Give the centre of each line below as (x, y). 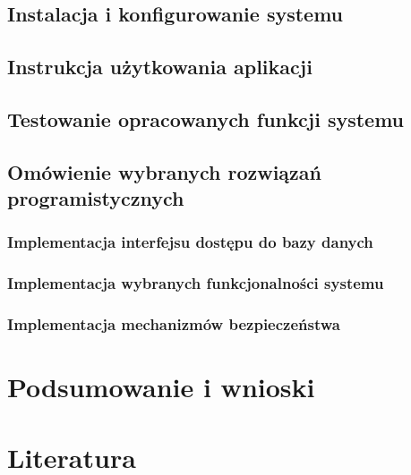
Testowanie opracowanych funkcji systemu (206, 119)
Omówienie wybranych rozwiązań (164, 171)
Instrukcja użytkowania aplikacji (160, 67)
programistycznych (96, 198)
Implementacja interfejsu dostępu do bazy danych (190, 242)
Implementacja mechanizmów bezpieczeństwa (174, 324)
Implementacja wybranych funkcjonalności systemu (196, 283)
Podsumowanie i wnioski (161, 387)
